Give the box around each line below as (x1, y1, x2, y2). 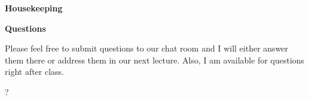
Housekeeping (5, 2, 63, 14)
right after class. (5, 65, 65, 78)
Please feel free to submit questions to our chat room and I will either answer (5, 42, 289, 54)
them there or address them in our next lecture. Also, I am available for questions (5, 53, 305, 66)
